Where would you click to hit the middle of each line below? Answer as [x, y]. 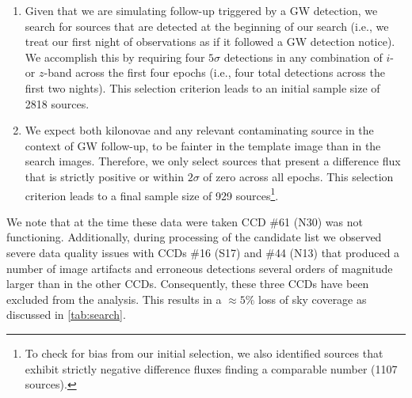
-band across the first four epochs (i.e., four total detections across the [214, 72]
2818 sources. [57, 103]
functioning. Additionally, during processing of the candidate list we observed [194, 237]
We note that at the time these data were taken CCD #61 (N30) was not [185, 221]
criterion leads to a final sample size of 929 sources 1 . [152, 194]
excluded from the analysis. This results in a [114, 299]
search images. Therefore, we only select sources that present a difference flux [213, 161]
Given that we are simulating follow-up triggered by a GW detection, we [201, 10]
